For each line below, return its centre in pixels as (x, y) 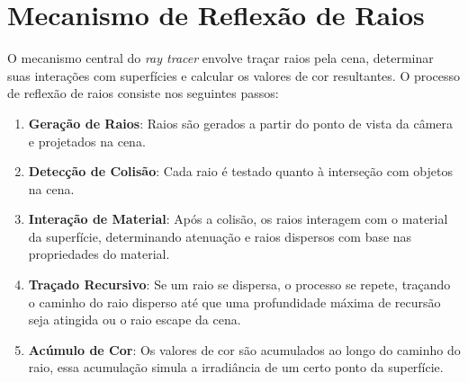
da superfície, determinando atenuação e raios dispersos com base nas (220, 236)
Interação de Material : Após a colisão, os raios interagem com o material (238, 219)
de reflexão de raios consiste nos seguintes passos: (143, 93)
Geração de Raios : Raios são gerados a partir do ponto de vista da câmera (241, 123)
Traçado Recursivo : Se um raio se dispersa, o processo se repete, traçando (239, 284)
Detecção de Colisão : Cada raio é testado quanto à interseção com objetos (240, 171)
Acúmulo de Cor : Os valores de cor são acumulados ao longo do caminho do (244, 349)
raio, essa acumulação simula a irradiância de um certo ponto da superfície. (236, 367)
